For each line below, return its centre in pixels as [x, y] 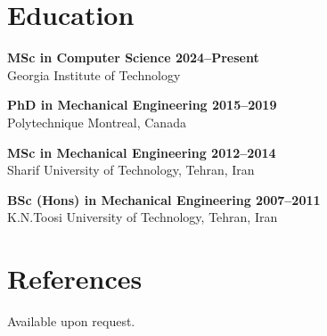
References [75, 279]
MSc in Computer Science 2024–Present [133, 57]
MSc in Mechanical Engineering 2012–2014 [142, 152]
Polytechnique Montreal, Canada [97, 122]
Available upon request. [71, 321]
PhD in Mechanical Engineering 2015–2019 [142, 105]
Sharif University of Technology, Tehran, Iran [131, 170]
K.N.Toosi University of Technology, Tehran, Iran [143, 217]
